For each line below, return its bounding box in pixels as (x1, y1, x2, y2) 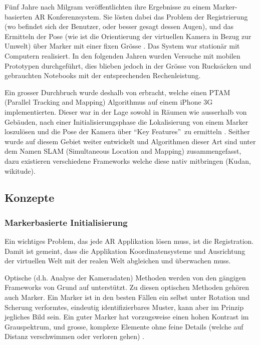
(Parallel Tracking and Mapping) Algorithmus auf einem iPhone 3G (5, 97, 213, 107)
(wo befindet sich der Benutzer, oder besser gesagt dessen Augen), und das (5, 21, 234, 32)
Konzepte (5, 190, 55, 205)
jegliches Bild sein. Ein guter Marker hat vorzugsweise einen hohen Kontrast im (5, 311, 249, 322)
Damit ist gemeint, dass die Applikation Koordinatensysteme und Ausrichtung (5, 245, 245, 256)
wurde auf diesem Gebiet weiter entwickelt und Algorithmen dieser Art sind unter (5, 136, 256, 146)
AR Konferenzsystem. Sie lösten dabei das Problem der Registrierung (35, 11, 248, 22)
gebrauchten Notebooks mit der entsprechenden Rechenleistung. (5, 70, 201, 81)
